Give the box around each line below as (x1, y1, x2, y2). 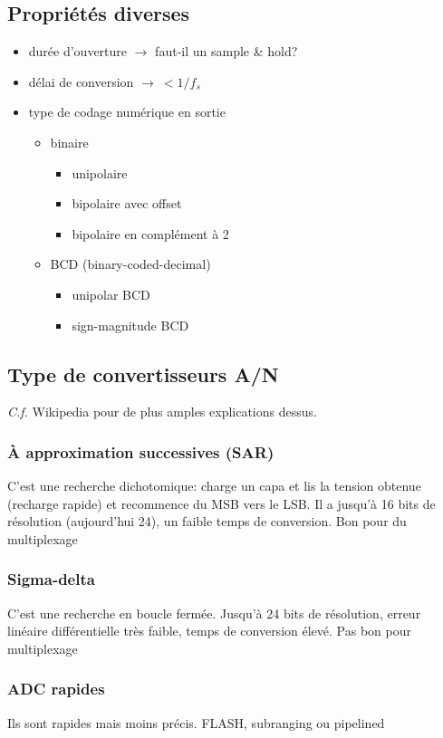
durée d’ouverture (28, 42, 128, 61)
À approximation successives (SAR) (7, 440, 274, 463)
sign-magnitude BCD (72, 315, 189, 334)
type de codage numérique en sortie (28, 102, 226, 121)
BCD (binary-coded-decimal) (50, 254, 211, 273)
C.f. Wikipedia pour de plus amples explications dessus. (7, 402, 317, 421)
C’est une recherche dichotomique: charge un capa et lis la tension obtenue (7, 476, 421, 495)
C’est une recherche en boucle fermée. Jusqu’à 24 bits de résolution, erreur (7, 603, 421, 622)
